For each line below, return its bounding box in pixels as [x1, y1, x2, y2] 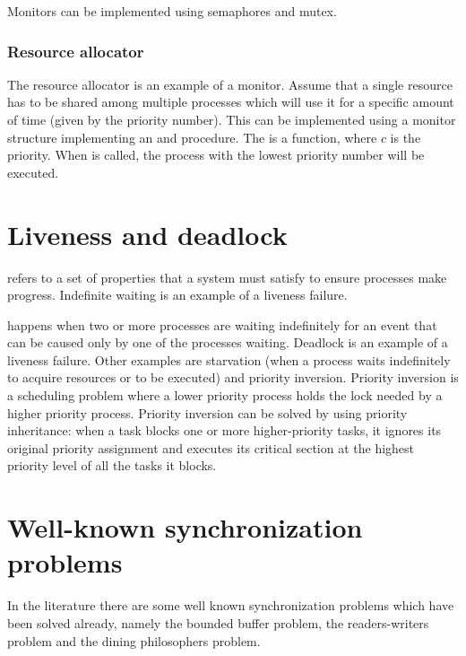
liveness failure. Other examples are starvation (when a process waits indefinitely [7, 350, 451, 369]
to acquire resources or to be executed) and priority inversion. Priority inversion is [7, 368, 459, 387]
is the [390, 127, 421, 146]
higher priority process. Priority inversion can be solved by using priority [7, 403, 408, 422]
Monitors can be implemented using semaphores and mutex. [7, 2, 337, 20]
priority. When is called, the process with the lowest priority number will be [7, 145, 425, 164]
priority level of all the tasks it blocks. [7, 456, 217, 475]
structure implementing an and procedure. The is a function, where [7, 127, 377, 146]
